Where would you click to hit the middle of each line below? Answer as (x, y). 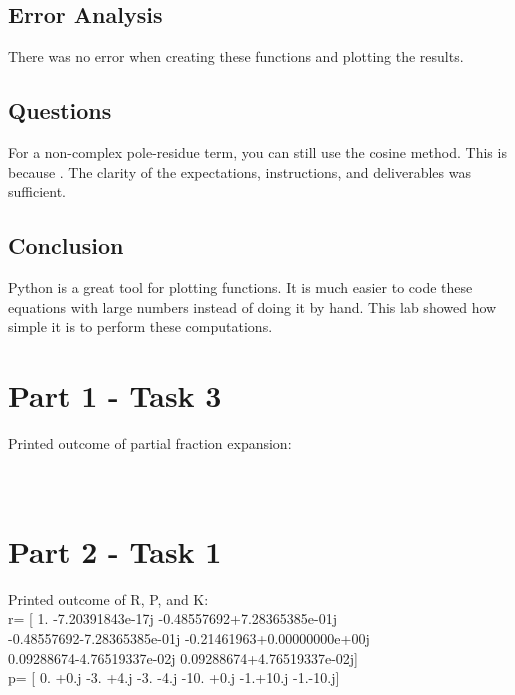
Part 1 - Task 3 (115, 394)
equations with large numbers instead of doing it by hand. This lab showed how (252, 306)
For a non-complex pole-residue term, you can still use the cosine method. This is (257, 152)
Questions (60, 110)
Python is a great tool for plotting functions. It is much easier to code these (240, 286)
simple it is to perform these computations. (140, 326)
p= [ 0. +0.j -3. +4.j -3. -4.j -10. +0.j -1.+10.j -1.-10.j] (174, 677)
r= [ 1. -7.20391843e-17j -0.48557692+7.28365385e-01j (173, 618)
